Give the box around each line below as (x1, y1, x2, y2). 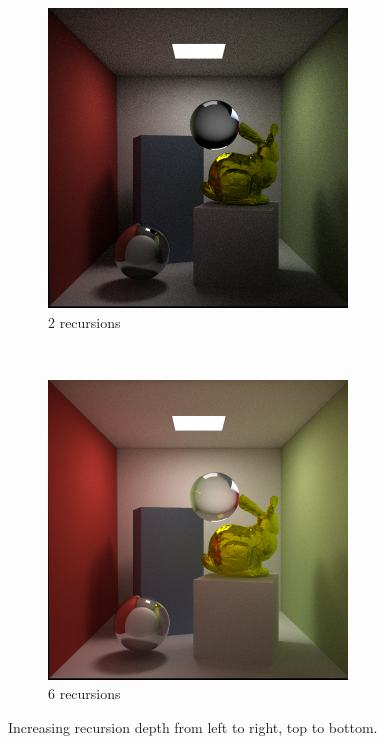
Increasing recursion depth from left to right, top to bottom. (8, 716, 378, 737)
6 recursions (48, 683, 121, 704)
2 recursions (48, 311, 121, 332)
